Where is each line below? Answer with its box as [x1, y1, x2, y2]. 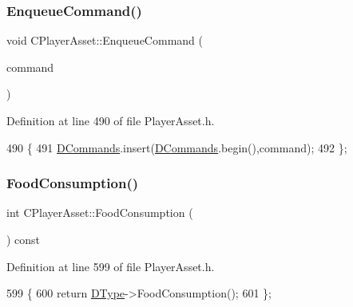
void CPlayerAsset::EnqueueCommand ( [6, 32, 203, 49]
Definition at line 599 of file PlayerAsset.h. [6, 258, 215, 274]
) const [6, 231, 41, 247]
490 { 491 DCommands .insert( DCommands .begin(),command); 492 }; [6, 139, 347, 155]
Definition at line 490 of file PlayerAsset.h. [6, 112, 215, 128]
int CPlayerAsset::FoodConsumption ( [6, 204, 193, 221]
